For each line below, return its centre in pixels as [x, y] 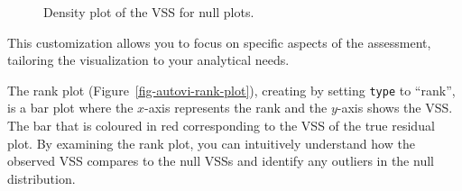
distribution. [42, 178]
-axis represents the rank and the [236, 108]
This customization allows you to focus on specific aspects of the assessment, [219, 42]
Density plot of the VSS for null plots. [149, 12]
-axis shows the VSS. [395, 108]
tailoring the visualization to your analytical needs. [148, 60]
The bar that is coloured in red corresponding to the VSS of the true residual [221, 126]
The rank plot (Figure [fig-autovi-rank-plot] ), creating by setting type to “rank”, [231, 90]
